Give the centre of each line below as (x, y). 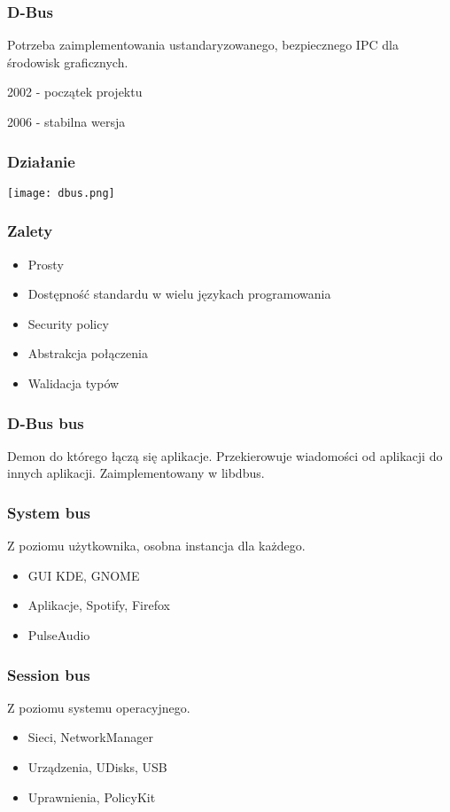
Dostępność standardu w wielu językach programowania (179, 294)
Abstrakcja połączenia (88, 353)
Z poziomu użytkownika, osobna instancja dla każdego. (156, 546)
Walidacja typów (74, 383)
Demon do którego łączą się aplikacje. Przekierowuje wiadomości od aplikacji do (225, 455)
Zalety (30, 231)
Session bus (49, 674)
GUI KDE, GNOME (84, 575)
